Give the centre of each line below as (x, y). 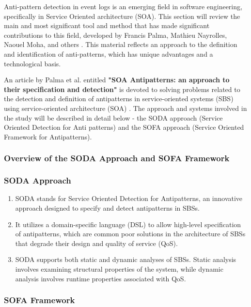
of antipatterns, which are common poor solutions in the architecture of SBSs (130, 234)
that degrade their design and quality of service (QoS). (96, 243)
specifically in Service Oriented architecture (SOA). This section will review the (122, 16)
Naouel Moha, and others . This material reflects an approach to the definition (121, 44)
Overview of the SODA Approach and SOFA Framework (117, 158)
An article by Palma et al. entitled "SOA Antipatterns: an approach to (117, 80)
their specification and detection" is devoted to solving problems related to (122, 89)
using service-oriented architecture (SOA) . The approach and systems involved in (125, 108)
